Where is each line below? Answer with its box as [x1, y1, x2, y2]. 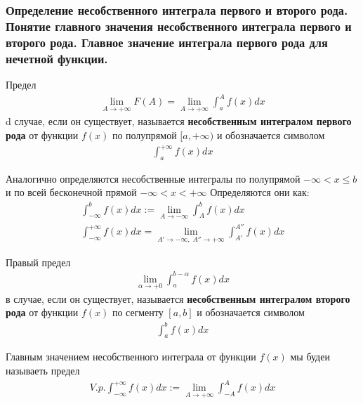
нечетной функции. [6, 49, 108, 67]
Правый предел [6, 254, 71, 269]
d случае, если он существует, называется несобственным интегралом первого [6, 114, 352, 129]
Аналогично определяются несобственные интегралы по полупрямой [6, 171, 301, 185]
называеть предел [6, 363, 80, 377]
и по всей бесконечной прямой [6, 185, 137, 200]
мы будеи [290, 349, 330, 364]
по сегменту [112, 305, 164, 320]
